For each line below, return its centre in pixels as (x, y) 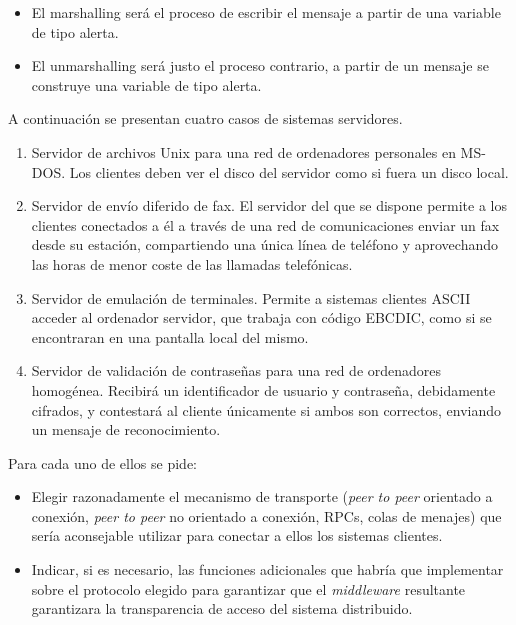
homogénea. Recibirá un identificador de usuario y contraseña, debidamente (263, 389)
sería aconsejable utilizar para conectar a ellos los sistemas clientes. (237, 535)
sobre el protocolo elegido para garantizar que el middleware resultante (248, 588)
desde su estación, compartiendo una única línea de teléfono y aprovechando (264, 244)
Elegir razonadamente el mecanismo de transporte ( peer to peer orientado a (262, 496)
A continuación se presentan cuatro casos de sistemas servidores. (205, 118)
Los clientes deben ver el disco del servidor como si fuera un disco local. (289, 171)
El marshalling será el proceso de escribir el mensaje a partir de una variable (266, 12)
